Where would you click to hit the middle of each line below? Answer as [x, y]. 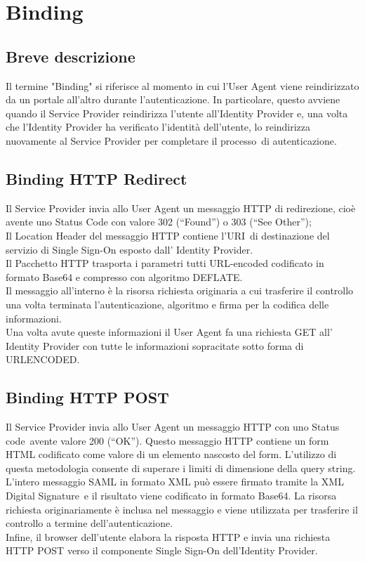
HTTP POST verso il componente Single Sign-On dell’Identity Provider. [162, 550]
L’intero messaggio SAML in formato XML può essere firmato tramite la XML [175, 482]
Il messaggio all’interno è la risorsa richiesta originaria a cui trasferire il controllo [180, 290]
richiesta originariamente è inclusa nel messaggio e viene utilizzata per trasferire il [182, 509]
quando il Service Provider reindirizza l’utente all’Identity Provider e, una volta [177, 113]
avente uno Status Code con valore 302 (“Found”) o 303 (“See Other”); [159, 222]
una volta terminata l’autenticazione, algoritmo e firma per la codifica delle [167, 304]
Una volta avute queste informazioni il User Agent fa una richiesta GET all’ [169, 332]
